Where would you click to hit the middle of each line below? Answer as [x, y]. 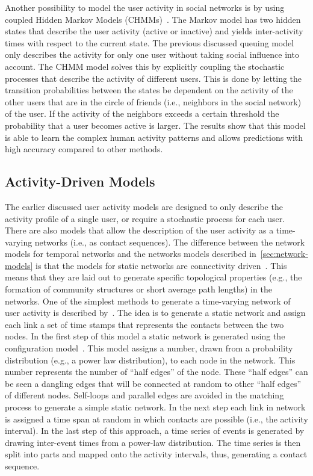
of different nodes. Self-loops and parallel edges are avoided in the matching [144, 395]
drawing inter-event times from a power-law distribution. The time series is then [153, 442]
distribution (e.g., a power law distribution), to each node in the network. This [150, 360]
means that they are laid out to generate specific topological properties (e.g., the [153, 277]
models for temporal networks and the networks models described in [131, 254]
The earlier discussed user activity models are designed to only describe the [144, 206]
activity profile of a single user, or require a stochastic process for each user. [145, 218]
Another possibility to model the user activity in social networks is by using [145, 7]
